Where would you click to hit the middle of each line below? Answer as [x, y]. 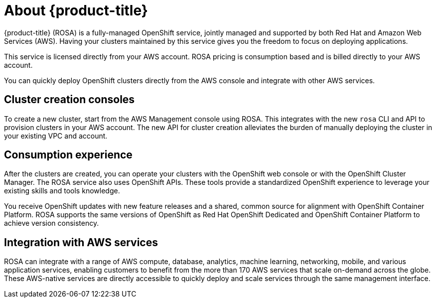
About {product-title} [76, 10]
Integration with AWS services [81, 242]
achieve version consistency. [52, 223]
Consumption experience [68, 155]
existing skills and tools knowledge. [62, 191]
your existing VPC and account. [56, 136]
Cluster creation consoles [70, 100]
